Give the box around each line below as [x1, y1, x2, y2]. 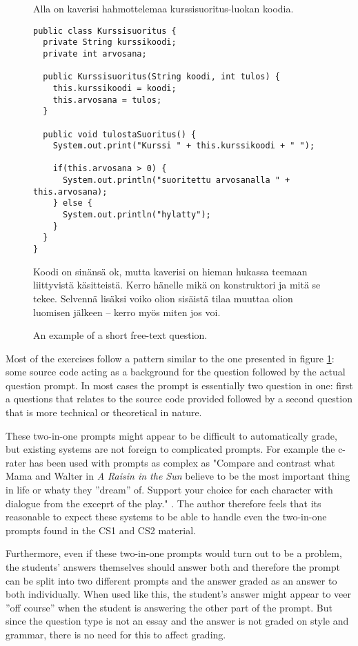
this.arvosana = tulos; [52, 95, 162, 105]
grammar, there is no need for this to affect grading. [6, 627, 226, 641]
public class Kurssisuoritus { [33, 26, 177, 36]
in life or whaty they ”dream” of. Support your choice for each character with [6, 482, 333, 497]
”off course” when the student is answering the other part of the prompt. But [6, 600, 332, 614]
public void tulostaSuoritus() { [43, 129, 197, 139]
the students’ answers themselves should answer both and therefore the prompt [6, 560, 340, 574]
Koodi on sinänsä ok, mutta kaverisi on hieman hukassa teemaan [33, 264, 308, 278]
